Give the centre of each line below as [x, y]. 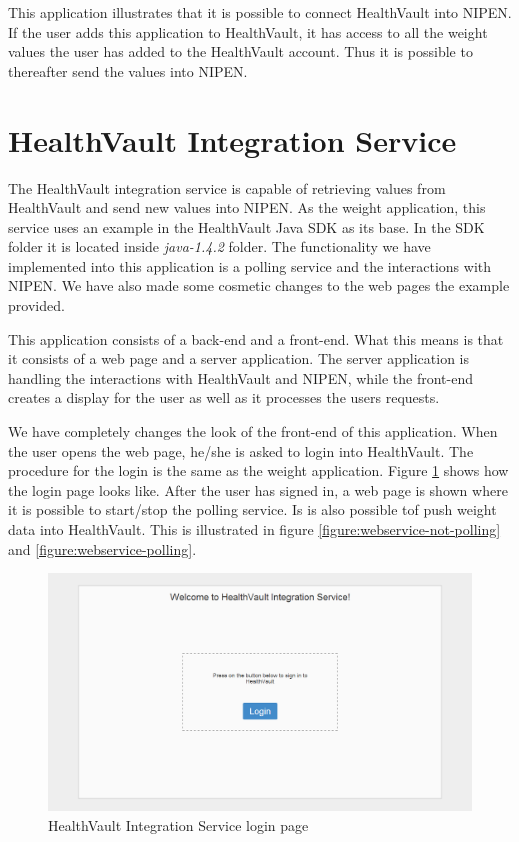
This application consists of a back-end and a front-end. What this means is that [256, 338]
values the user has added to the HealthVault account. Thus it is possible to [240, 51]
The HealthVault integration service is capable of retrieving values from [227, 187]
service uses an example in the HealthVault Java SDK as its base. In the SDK [246, 226]
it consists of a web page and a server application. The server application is [239, 358]
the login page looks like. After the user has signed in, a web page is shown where [258, 489]
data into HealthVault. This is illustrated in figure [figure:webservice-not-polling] [254, 529]
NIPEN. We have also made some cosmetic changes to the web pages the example [259, 285]
